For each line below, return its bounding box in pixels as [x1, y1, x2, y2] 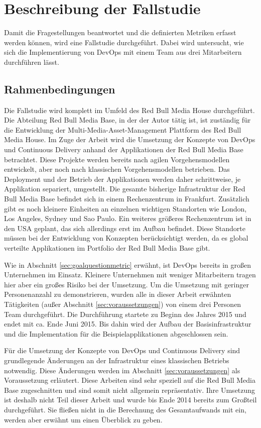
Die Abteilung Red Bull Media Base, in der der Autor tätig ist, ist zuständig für [4, 115, 251, 125]
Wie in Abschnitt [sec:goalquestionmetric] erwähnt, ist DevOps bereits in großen [4, 259, 251, 270]
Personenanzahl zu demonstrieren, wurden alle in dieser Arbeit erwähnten [4, 289, 231, 299]
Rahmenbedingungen [4, 81, 115, 96]
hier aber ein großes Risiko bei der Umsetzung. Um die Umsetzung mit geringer [4, 279, 249, 289]
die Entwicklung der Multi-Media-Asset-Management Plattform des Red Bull [4, 124, 241, 135]
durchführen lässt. [4, 56, 59, 67]
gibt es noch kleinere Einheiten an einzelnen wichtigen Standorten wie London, [4, 203, 247, 213]
